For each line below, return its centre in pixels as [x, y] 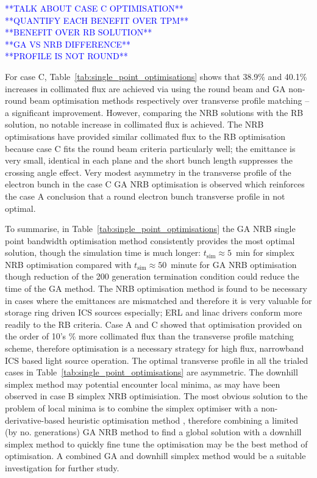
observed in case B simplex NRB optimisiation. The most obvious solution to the [156, 396]
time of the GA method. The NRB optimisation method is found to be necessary [156, 288]
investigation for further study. [62, 467]
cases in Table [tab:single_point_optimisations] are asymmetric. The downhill [151, 372]
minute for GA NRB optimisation [234, 264]
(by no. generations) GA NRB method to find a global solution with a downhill [153, 432]
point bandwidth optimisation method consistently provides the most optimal [150, 240]
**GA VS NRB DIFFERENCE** [68, 44]
